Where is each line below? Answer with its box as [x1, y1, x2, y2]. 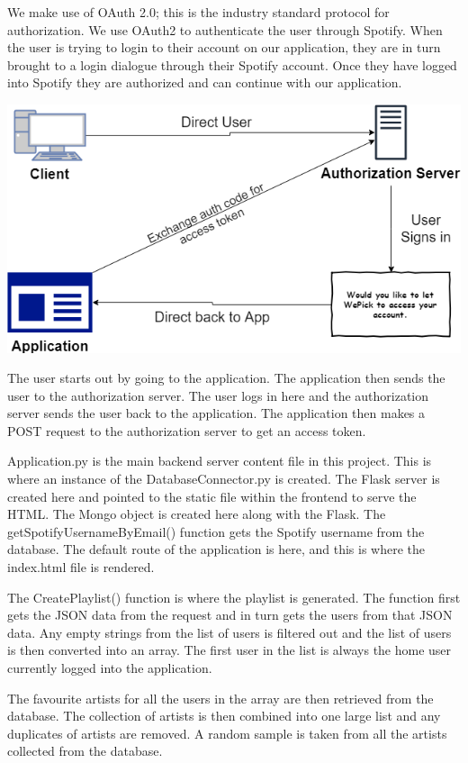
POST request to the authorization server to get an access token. [7, 421, 366, 440]
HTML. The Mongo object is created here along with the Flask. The [7, 504, 386, 523]
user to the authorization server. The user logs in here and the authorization [7, 386, 429, 404]
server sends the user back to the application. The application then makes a [7, 404, 426, 422]
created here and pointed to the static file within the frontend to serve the [7, 486, 417, 505]
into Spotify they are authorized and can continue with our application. [7, 73, 402, 92]
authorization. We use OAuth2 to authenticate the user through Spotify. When [7, 20, 443, 39]
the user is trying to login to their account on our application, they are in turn [7, 38, 441, 57]
